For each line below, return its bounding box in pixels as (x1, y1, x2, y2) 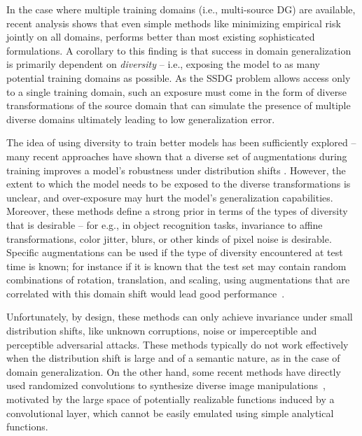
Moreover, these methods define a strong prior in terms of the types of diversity (6, 204, 348, 218)
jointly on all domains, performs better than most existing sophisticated (6, 29, 315, 44)
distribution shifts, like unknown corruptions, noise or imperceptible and (6, 323, 317, 338)
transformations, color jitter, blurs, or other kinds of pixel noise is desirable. (6, 231, 332, 246)
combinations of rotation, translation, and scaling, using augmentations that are (6, 272, 350, 287)
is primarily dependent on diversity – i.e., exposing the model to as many (6, 57, 320, 71)
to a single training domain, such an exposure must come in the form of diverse (6, 84, 347, 99)
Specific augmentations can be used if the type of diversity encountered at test (6, 245, 343, 260)
